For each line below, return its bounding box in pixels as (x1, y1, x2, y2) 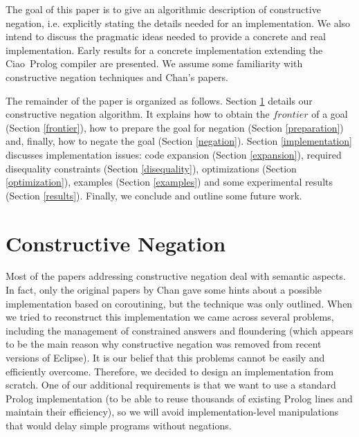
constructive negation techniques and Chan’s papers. (6, 69, 229, 84)
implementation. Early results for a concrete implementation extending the (6, 42, 323, 57)
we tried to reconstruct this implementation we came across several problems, (6, 310, 334, 324)
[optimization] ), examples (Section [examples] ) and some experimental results (6, 175, 333, 189)
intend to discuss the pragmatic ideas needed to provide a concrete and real (6, 29, 326, 44)
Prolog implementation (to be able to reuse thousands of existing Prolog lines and (6, 391, 353, 405)
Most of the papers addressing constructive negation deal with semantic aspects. (6, 269, 346, 283)
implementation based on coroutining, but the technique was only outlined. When (6, 296, 353, 310)
